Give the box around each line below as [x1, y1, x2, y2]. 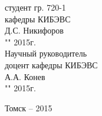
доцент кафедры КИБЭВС [5, 58, 98, 71]
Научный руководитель [5, 47, 87, 59]
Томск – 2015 [5, 101, 52, 114]
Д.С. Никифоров [5, 24, 64, 37]
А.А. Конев [5, 70, 45, 82]
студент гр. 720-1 [5, 1, 66, 13]
